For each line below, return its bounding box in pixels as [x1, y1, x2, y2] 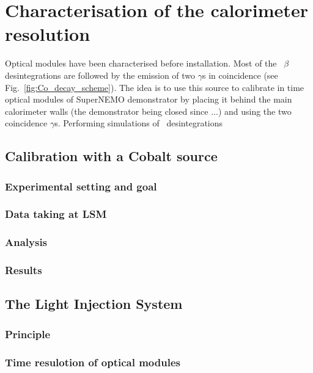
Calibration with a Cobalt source [5, 147, 218, 165]
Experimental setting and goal [5, 178, 157, 194]
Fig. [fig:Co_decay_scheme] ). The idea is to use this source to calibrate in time [5, 81, 304, 93]
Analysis [5, 234, 48, 250]
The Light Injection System [5, 294, 183, 313]
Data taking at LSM [5, 206, 107, 222]
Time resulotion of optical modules [5, 354, 180, 369]
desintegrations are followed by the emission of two [5, 68, 196, 81]
